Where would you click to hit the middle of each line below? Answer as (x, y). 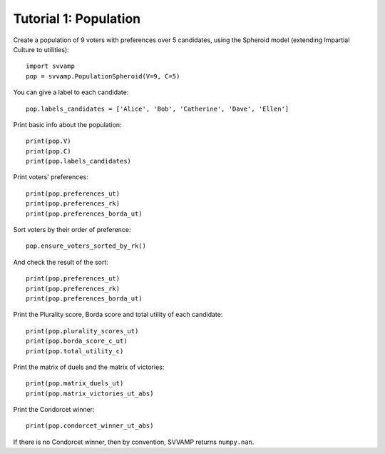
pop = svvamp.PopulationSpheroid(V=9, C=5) (103, 76)
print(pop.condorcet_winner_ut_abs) (90, 426)
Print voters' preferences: (51, 177)
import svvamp (50, 66)
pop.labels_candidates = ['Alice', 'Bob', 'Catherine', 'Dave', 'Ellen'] (158, 109)
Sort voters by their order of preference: (72, 230)
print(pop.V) (48, 141)
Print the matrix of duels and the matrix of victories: (89, 367)
